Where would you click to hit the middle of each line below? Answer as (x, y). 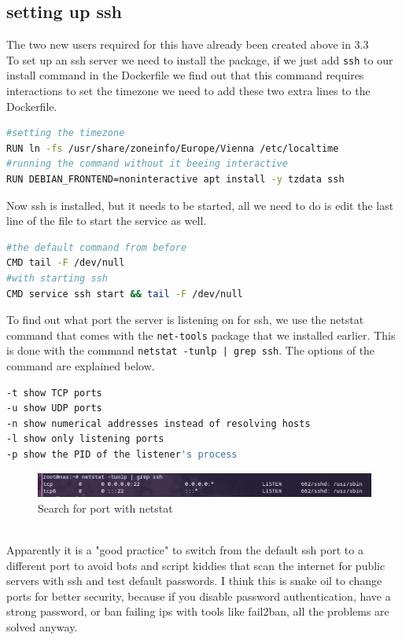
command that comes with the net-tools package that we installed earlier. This (201, 335)
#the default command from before (97, 247)
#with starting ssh (57, 278)
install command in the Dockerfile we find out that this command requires (185, 75)
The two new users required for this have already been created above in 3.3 (188, 44)
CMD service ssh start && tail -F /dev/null (125, 294)
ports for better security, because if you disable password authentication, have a (199, 596)
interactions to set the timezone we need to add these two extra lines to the (188, 91)
